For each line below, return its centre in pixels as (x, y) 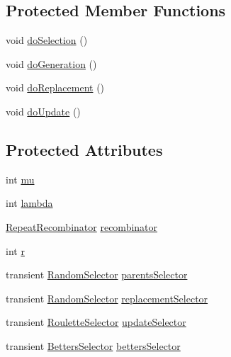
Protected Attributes (84, 149)
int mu (20, 179)
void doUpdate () (43, 111)
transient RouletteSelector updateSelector (96, 322)
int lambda (29, 203)
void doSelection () (47, 40)
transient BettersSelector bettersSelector (93, 345)
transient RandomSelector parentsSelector (97, 274)
